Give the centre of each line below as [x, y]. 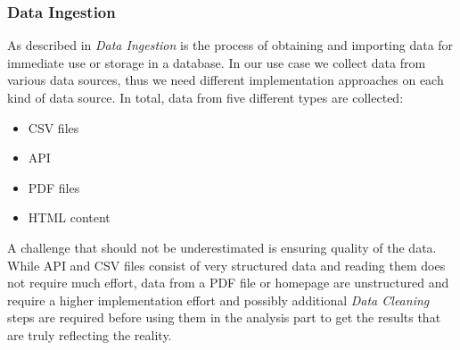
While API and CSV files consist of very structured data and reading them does [226, 265]
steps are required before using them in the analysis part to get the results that [224, 317]
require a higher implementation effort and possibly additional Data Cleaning [218, 300]
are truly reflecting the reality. [90, 334]
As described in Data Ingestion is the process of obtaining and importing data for [230, 45]
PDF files [54, 187]
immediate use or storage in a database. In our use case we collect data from [217, 62]
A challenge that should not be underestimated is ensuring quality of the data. [222, 247]
